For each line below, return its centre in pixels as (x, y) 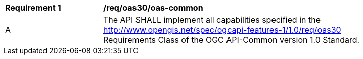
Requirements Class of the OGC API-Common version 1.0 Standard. (232, 40)
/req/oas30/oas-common (153, 8)
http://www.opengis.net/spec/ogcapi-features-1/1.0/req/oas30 (222, 30)
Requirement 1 (33, 8)
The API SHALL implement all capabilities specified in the (212, 20)
